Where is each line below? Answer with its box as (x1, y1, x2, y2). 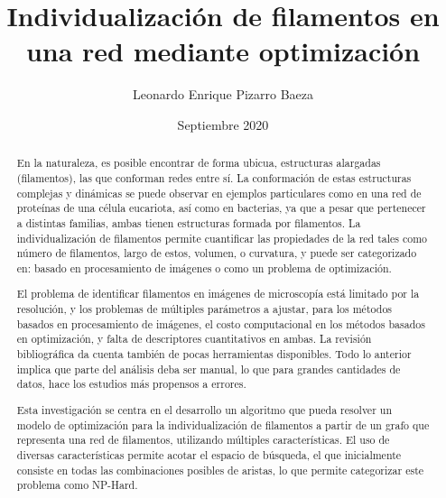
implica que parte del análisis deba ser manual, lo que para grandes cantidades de (16, 361, 401, 376)
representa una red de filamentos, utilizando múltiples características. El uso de (16, 432, 390, 447)
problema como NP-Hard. (16, 477, 138, 493)
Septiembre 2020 (177, 115, 269, 134)
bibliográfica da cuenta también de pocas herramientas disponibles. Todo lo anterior (16, 346, 412, 362)
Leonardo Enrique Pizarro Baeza (132, 85, 314, 104)
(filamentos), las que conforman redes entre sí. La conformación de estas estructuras (16, 170, 412, 185)
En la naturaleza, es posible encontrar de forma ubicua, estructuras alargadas (16, 155, 381, 171)
